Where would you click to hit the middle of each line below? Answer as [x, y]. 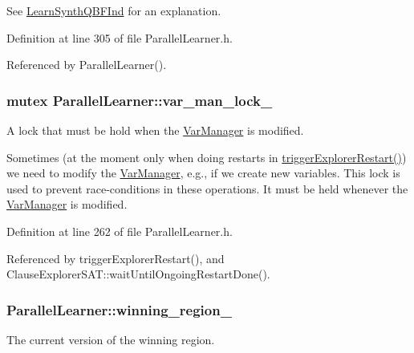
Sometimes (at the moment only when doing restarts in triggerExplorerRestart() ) [207, 157]
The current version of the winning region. [111, 339]
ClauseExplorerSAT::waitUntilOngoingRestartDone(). [138, 274]
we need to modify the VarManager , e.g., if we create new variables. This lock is [203, 173]
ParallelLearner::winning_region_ [119, 309]
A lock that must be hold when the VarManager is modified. [155, 130]
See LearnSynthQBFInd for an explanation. [114, 10]
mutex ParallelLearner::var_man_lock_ [140, 100]
